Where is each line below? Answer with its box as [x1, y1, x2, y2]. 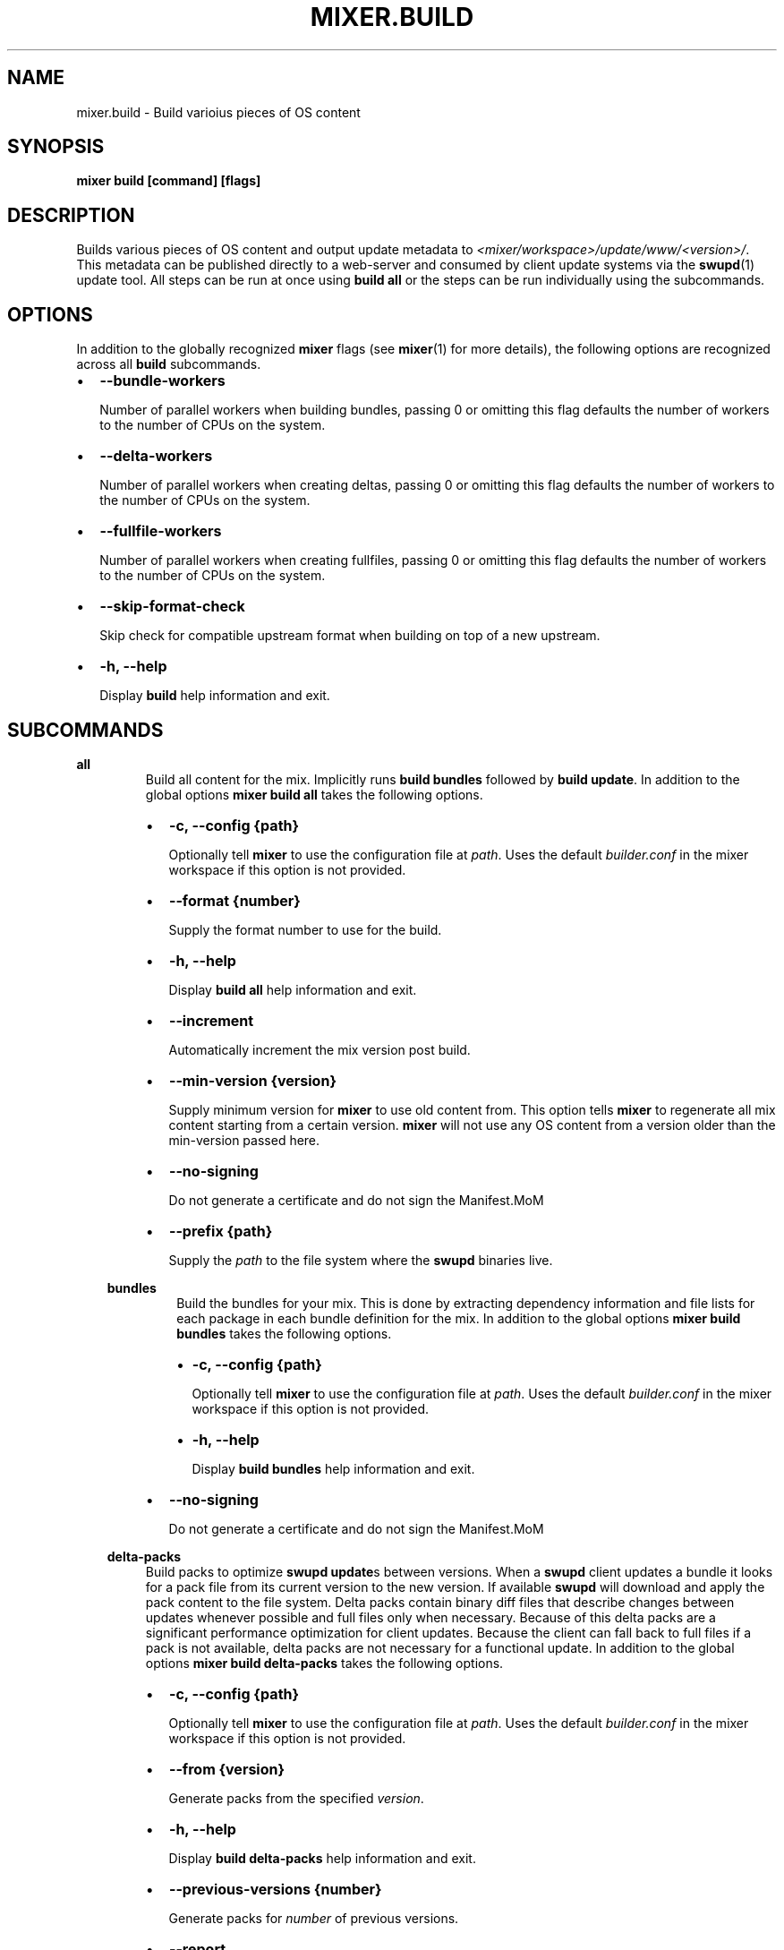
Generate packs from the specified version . [168, 1790, 424, 1806]
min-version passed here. [168, 1132, 320, 1148]
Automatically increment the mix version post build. [168, 1041, 471, 1057]
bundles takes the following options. [176, 1325, 392, 1341]
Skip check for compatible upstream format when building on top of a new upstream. [99, 628, 601, 644]
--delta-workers [99, 447, 213, 466]
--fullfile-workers [99, 522, 222, 541]
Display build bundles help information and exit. [192, 1460, 475, 1476]
